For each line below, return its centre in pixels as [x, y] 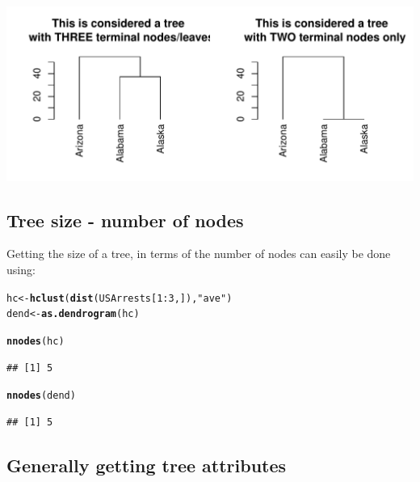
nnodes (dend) [41, 396]
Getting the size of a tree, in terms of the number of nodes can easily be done [199, 254]
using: [21, 269]
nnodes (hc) [36, 341]
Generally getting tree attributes [147, 465]
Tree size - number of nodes [125, 220]
